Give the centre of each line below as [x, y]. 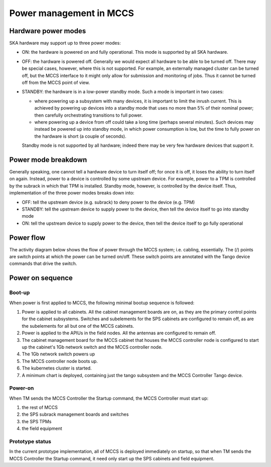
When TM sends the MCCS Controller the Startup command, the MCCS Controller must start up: [109, 398]
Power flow [27, 238]
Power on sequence [41, 278]
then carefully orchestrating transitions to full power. [89, 115]
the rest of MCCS [40, 408]
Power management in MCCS [72, 13]
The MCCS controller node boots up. [60, 361]
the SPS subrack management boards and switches [75, 414]
